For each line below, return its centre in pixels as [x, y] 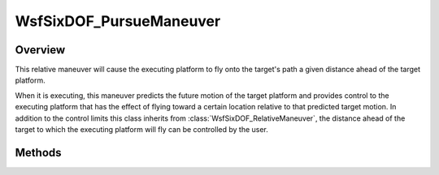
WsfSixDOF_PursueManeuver [118, 21]
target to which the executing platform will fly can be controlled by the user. [141, 130]
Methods [38, 153]
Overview [40, 50]
